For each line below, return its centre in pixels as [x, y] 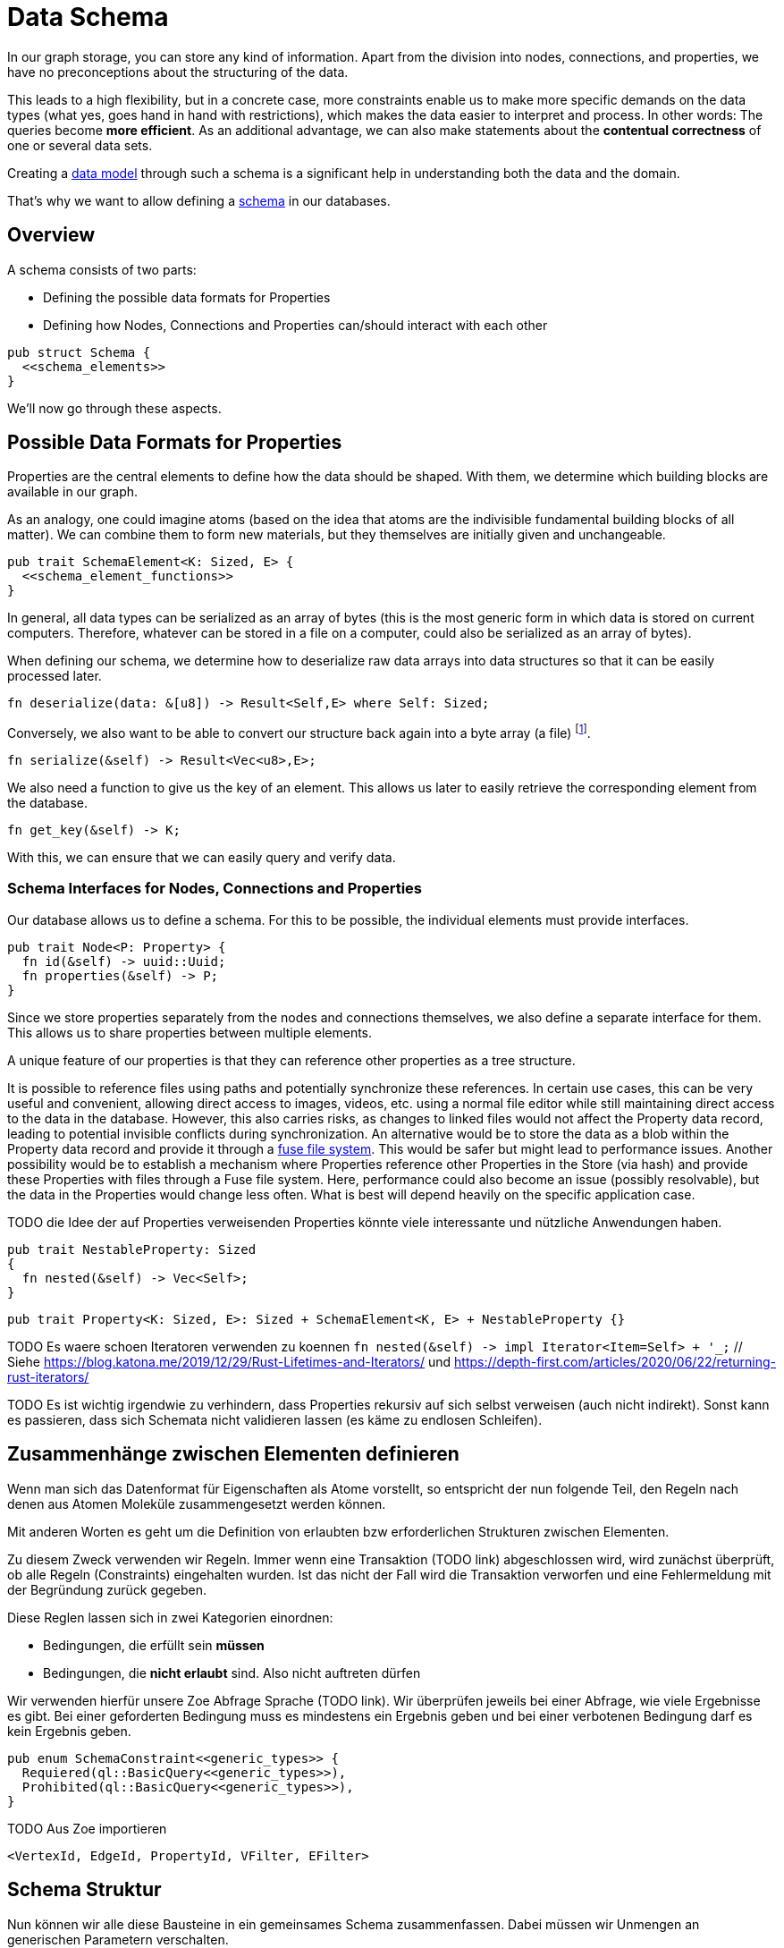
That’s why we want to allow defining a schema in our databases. [199, 200]
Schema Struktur [84, 1890]
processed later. [55, 676]
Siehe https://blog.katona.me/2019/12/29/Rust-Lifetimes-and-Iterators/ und [229, 1361]
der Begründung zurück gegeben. [107, 1589]
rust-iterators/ [48, 1376]
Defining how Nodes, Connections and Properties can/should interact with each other [295, 325]
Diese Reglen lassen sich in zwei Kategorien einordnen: [170, 1617]
